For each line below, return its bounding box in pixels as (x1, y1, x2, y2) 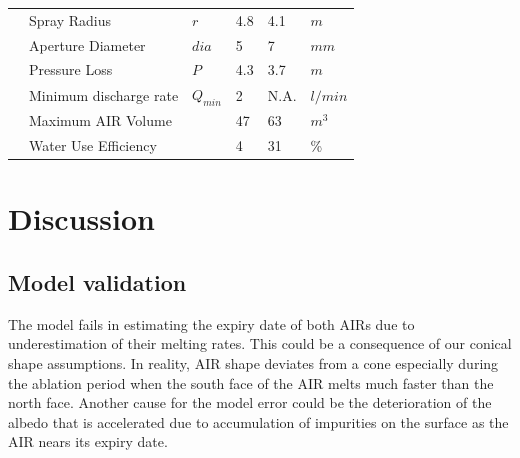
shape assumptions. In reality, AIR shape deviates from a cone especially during (8, 353, 499, 374)
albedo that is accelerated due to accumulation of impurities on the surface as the (8, 411, 509, 432)
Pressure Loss (29, 59, 113, 80)
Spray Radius (29, 9, 111, 30)
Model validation (8, 267, 187, 298)
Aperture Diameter (29, 34, 146, 55)
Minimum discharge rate (29, 84, 179, 105)
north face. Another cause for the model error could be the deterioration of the (8, 392, 492, 413)
